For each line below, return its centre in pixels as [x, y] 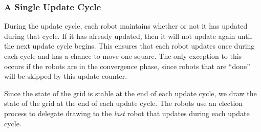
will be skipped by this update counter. [66, 76]
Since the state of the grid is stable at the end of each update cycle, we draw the [130, 93]
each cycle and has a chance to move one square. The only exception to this [123, 56]
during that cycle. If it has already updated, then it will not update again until [128, 36]
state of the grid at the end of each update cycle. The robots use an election [124, 103]
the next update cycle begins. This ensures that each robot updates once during [129, 46]
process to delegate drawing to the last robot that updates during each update [127, 113]
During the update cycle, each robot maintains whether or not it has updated [126, 26]
